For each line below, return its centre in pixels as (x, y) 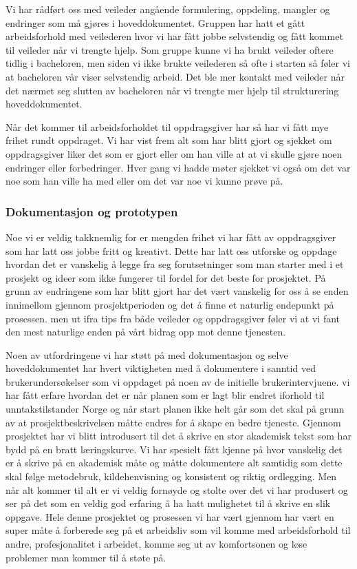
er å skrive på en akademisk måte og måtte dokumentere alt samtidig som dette (174, 463)
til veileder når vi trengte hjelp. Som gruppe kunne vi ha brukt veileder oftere (170, 49)
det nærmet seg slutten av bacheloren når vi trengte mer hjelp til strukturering (172, 90)
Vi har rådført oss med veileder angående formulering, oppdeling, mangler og (168, 9)
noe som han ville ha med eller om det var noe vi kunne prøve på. (144, 181)
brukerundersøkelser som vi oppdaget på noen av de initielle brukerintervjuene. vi (178, 381)
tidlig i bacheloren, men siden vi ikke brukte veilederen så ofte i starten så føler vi (178, 63)
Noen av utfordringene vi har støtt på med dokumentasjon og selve (147, 354)
